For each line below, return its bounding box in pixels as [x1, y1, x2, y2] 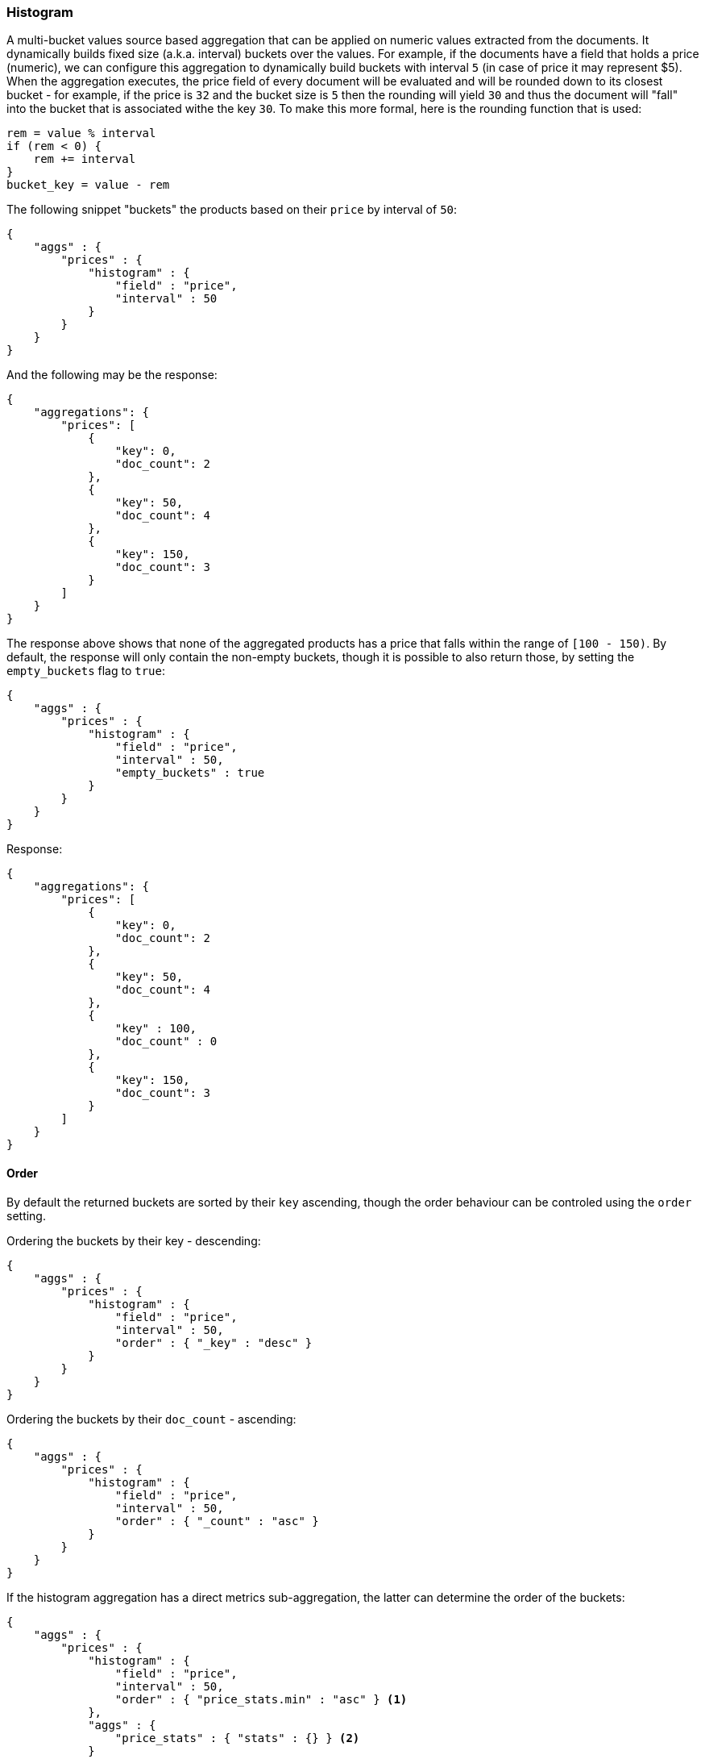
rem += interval [33, 152, 136, 166]
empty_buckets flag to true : [6, 664, 166, 678]
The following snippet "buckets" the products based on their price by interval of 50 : [6, 202, 458, 217]
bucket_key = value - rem [6, 178, 170, 192]
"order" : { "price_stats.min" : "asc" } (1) [114, 1692, 408, 1706]
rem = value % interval [6, 127, 156, 140]
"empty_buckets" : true [114, 766, 265, 780]
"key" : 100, [114, 1022, 197, 1036]
